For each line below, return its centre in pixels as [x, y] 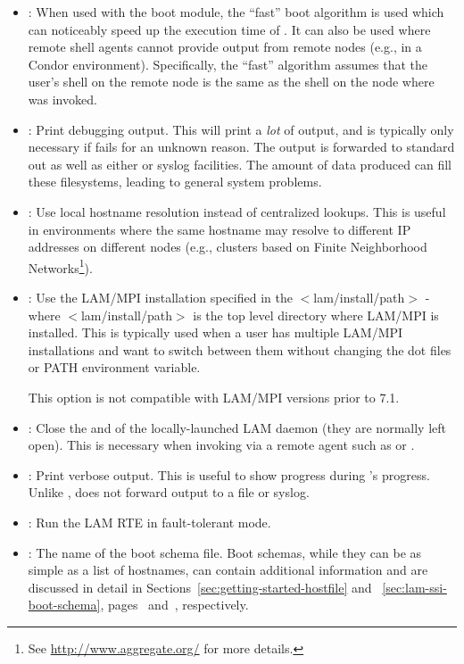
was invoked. [62, 99]
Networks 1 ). [60, 266]
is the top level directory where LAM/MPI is [316, 315]
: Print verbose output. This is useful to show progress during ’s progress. [229, 474]
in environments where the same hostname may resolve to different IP [220, 229]
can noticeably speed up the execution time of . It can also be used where [229, 29]
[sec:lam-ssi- [414, 587]
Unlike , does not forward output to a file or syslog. [169, 492]
